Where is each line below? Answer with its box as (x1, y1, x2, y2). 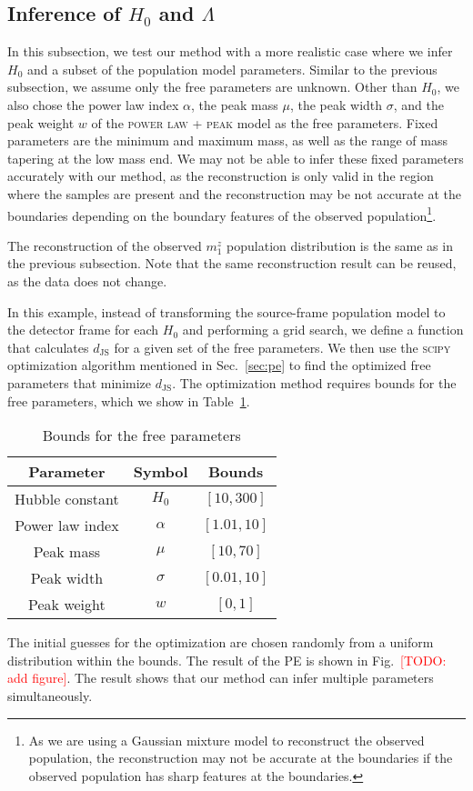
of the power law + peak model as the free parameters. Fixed (91, 113, 438, 132)
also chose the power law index (7, 95, 179, 114)
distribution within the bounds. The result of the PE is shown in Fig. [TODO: (7, 650, 447, 669)
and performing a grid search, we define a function (182, 320, 464, 339)
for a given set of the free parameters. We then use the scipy (114, 337, 451, 356)
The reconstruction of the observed (7, 235, 202, 255)
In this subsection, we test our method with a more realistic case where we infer (7, 42, 453, 61)
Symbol (133, 461, 188, 483)
